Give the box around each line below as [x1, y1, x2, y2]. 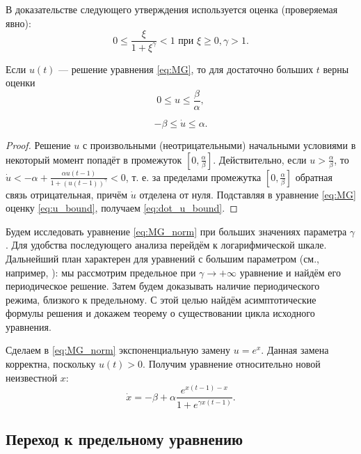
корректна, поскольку [6, 357, 96, 371]
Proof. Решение [6, 138, 71, 152]
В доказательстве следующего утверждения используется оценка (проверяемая [6, 2, 338, 16]
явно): [6, 15, 31, 30]
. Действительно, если [213, 152, 307, 166]
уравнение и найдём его [239, 265, 341, 279]
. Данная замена [261, 343, 329, 357]
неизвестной [6, 370, 58, 384]
